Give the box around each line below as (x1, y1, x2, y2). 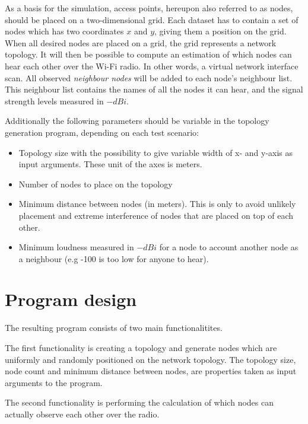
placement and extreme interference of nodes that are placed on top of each (18, 209, 293, 221)
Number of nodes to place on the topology (18, 177, 173, 190)
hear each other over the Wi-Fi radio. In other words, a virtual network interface (5, 59, 299, 72)
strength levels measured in (5, 94, 104, 107)
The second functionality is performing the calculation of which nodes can (5, 396, 274, 409)
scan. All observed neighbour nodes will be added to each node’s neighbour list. (5, 71, 293, 84)
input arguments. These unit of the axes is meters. (18, 158, 202, 170)
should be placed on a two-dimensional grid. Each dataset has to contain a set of (5, 13, 299, 25)
